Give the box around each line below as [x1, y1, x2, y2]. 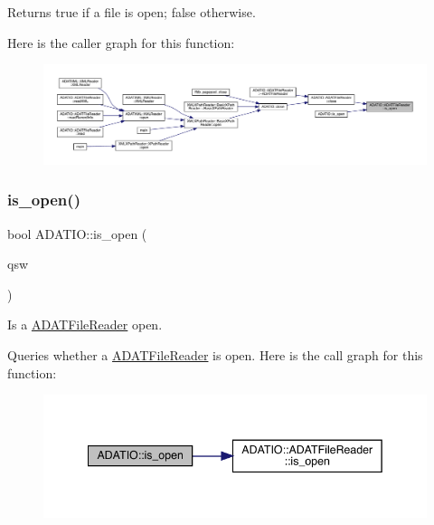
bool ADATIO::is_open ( [7, 224, 147, 243]
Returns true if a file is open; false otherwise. [7, 3, 256, 21]
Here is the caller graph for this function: [7, 33, 235, 52]
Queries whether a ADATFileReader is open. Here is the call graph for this [7, 345, 423, 364]
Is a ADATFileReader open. [7, 315, 163, 334]
